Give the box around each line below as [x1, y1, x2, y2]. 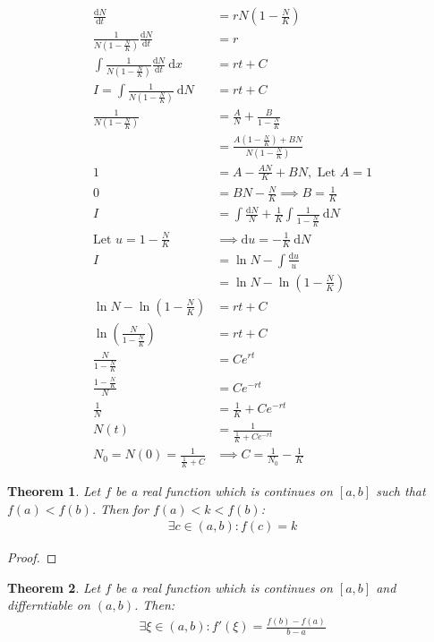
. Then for [91, 499, 149, 518]
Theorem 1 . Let [7, 482, 101, 501]
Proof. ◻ [7, 548, 57, 567]
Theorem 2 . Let [7, 578, 101, 596]
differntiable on [7, 595, 90, 614]
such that [376, 482, 426, 501]
